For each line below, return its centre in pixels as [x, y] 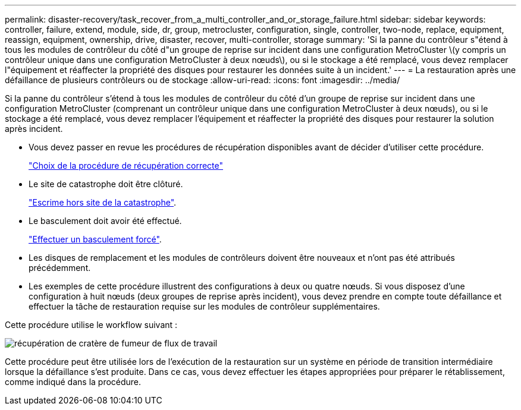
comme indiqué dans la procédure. [73, 382]
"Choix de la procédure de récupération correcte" [126, 165]
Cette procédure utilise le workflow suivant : [91, 325]
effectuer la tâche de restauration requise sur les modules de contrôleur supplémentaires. [204, 306]
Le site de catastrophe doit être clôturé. [106, 184]
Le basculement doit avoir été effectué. [105, 221]
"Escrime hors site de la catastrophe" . [103, 202]
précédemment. [60, 268]
